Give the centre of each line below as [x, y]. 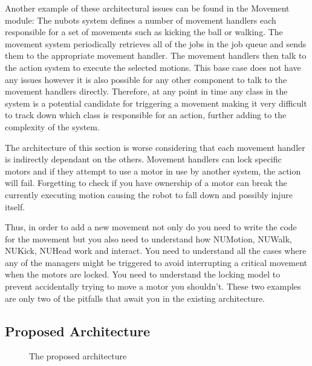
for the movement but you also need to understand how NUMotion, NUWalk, [148, 238]
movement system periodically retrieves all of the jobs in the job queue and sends [156, 43]
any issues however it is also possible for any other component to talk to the [146, 79]
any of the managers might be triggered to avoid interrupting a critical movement [156, 262]
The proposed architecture [78, 356]
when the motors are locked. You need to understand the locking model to [143, 274]
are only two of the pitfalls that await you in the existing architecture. [135, 298]
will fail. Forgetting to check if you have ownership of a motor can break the [146, 183]
